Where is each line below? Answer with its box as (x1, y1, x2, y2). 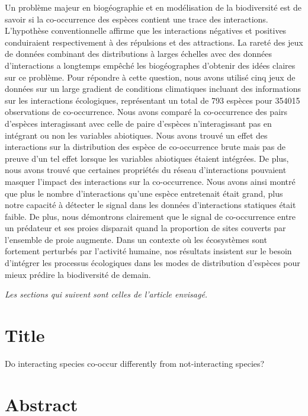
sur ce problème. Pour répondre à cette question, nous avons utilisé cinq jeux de (5, 71, 296, 83)
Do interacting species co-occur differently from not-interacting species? (5, 357, 265, 369)
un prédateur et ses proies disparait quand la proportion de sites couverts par (5, 222, 286, 234)
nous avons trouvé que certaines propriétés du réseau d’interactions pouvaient (5, 164, 287, 176)
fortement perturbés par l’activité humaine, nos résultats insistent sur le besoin (5, 245, 292, 257)
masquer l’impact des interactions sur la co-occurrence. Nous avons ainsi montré (5, 175, 296, 187)
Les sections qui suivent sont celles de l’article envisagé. (5, 288, 208, 300)
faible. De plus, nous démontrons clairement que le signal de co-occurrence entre (5, 210, 296, 222)
